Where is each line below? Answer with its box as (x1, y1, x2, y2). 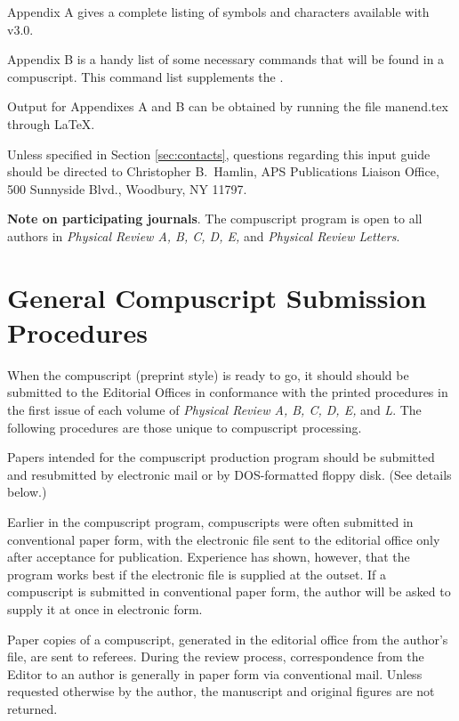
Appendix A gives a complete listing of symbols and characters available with (7, 3, 430, 20)
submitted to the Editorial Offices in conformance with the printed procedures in (7, 383, 448, 401)
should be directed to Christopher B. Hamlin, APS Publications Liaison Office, (7, 162, 439, 181)
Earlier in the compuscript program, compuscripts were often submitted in (7, 513, 414, 531)
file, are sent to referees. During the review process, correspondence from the (7, 647, 424, 666)
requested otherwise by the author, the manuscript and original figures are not (7, 682, 435, 701)
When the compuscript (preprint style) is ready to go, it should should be (7, 365, 409, 384)
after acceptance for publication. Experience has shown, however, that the (7, 547, 410, 566)
